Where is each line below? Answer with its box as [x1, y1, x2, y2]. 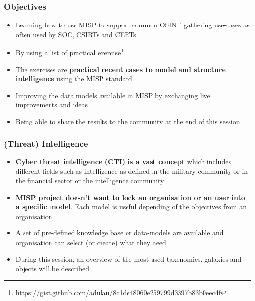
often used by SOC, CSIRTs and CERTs [15, 29, 136, 39]
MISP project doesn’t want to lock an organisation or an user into [15, 192, 245, 202]
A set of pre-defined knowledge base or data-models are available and [15, 227, 224, 238]
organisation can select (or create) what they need [15, 237, 166, 247]
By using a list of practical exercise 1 [15, 46, 124, 58]
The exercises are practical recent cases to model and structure [15, 64, 226, 74]
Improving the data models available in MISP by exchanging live [15, 90, 210, 100]
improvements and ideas [15, 100, 88, 110]
